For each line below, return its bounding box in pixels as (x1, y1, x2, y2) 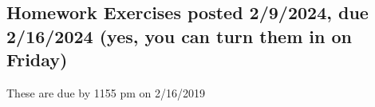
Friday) (6, 47, 68, 72)
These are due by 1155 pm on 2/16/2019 (6, 84, 205, 101)
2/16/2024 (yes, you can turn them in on (6, 23, 352, 48)
